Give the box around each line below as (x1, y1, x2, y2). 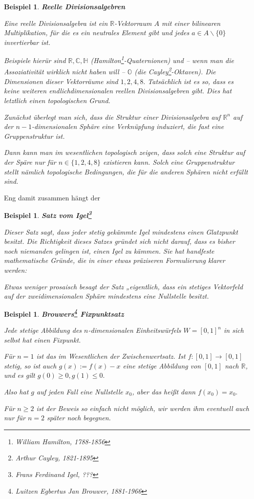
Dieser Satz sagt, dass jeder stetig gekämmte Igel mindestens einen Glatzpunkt (4, 226, 238, 237)
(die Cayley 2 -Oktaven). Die (134, 65, 216, 77)
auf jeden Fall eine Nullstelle (37, 387, 123, 397)
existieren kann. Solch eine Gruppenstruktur (103, 157, 235, 167)
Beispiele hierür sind (4, 55, 66, 65)
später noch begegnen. (47, 412, 111, 423)
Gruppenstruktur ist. (4, 130, 65, 141)
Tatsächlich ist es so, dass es (148, 76, 234, 86)
